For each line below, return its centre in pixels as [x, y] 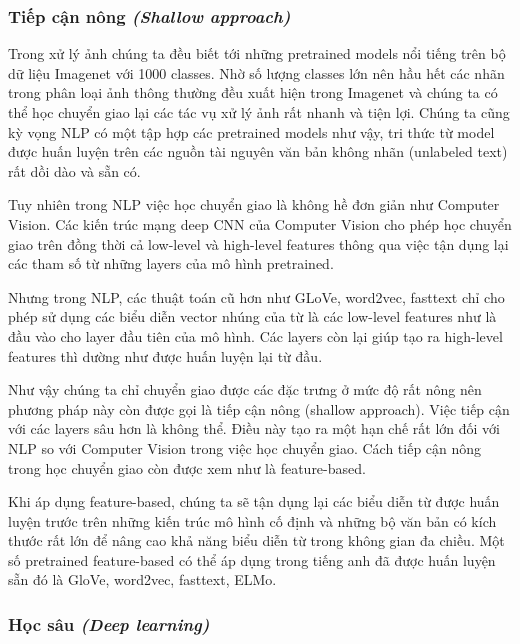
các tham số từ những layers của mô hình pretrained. [171, 263]
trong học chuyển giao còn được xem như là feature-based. [187, 467]
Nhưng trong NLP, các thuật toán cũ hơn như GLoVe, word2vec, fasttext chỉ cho [256, 296]
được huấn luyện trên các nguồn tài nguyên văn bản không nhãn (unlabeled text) [258, 151]
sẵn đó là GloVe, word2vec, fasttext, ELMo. [142, 579]
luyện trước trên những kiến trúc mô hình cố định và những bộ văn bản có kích [252, 520]
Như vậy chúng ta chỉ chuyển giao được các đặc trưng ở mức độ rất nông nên [245, 389]
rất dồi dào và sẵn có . [74, 170]
